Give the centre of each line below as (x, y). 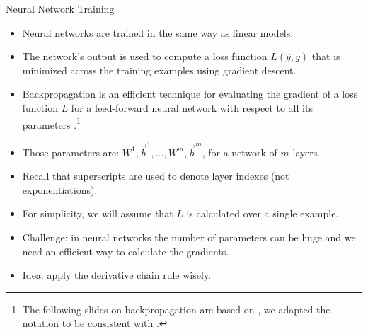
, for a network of (240, 152)
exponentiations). (60, 189)
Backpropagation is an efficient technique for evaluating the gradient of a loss (190, 94)
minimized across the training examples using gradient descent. (159, 70)
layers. (306, 152)
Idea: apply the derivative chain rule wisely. (116, 275)
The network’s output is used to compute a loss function (145, 56)
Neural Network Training (60, 8)
